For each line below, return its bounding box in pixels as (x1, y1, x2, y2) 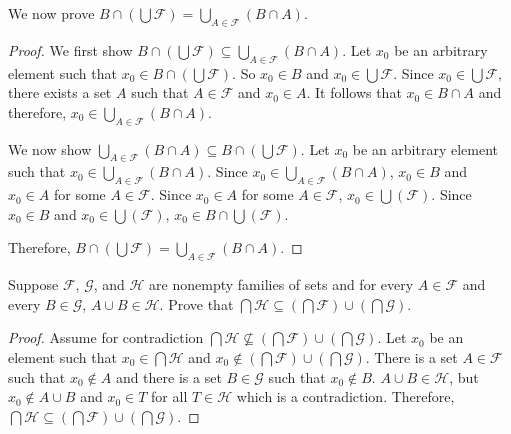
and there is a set (115, 366, 222, 387)
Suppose (8, 274, 59, 295)
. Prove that (159, 293, 234, 314)
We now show (8, 138, 92, 159)
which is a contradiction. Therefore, (236, 386, 455, 407)
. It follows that (306, 82, 402, 103)
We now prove (8, 3, 95, 23)
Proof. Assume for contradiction (8, 327, 204, 348)
